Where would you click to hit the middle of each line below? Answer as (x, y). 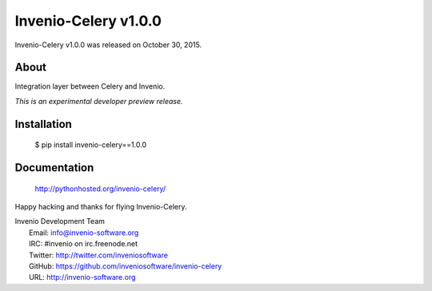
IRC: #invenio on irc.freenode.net (84, 244)
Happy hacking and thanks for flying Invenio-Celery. (101, 207)
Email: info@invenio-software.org (84, 233)
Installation (43, 124)
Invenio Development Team (60, 221)
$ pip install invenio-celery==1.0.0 (91, 145)
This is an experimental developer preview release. (99, 101)
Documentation (54, 168)
